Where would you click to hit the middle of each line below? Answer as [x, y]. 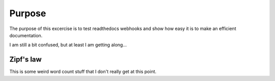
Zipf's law [25, 59]
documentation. [26, 35]
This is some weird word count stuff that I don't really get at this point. [83, 72]
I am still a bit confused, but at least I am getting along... [68, 45]
